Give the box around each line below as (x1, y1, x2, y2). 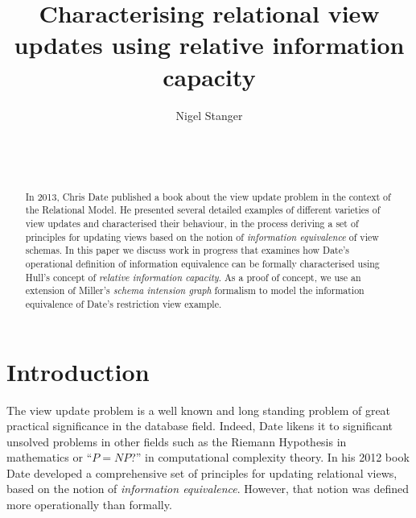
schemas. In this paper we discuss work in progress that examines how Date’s (25, 243, 349, 257)
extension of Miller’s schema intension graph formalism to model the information (25, 284, 365, 297)
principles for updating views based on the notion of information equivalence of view (25, 230, 379, 243)
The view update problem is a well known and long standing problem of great (6, 401, 391, 418)
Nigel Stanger (175, 106, 243, 123)
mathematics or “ (6, 449, 93, 466)
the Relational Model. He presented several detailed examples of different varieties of (25, 203, 381, 217)
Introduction (6, 354, 150, 387)
